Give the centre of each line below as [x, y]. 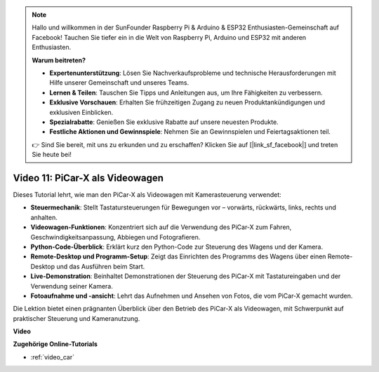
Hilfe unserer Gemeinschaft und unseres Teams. [119, 83]
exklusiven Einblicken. [81, 112]
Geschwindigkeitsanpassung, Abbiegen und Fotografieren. [115, 237]
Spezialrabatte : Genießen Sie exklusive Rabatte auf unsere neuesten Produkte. [164, 122]
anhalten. [44, 217]
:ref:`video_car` [53, 357]
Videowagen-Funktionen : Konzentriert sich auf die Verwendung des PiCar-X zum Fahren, [161, 227]
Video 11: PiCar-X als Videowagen [88, 178]
